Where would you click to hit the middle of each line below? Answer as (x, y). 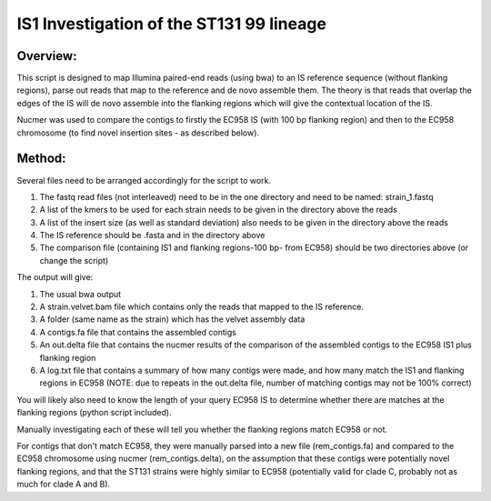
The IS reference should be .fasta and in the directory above (152, 235)
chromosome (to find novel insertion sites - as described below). (138, 133)
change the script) (74, 260)
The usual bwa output (80, 294)
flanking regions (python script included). (94, 413)
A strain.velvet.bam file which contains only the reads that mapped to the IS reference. (201, 307)
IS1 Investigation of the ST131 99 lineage (172, 24)
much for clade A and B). (64, 484)
